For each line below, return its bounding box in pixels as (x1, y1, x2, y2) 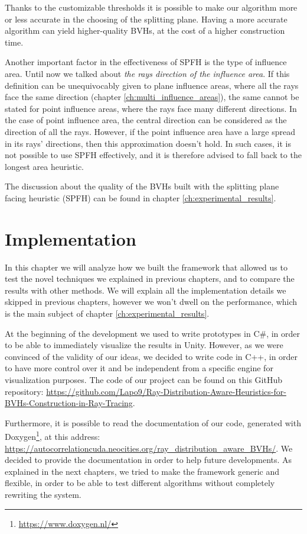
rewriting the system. (5, 488, 81, 500)
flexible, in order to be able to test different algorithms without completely (5, 477, 275, 489)
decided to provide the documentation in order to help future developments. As (5, 453, 292, 466)
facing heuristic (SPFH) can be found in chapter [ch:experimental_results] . (5, 191, 276, 204)
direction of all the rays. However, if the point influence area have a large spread (5, 125, 295, 137)
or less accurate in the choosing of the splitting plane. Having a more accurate (5, 12, 288, 25)
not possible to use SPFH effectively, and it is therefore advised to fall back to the (5, 149, 302, 161)
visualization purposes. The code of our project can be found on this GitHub (5, 373, 282, 385)
